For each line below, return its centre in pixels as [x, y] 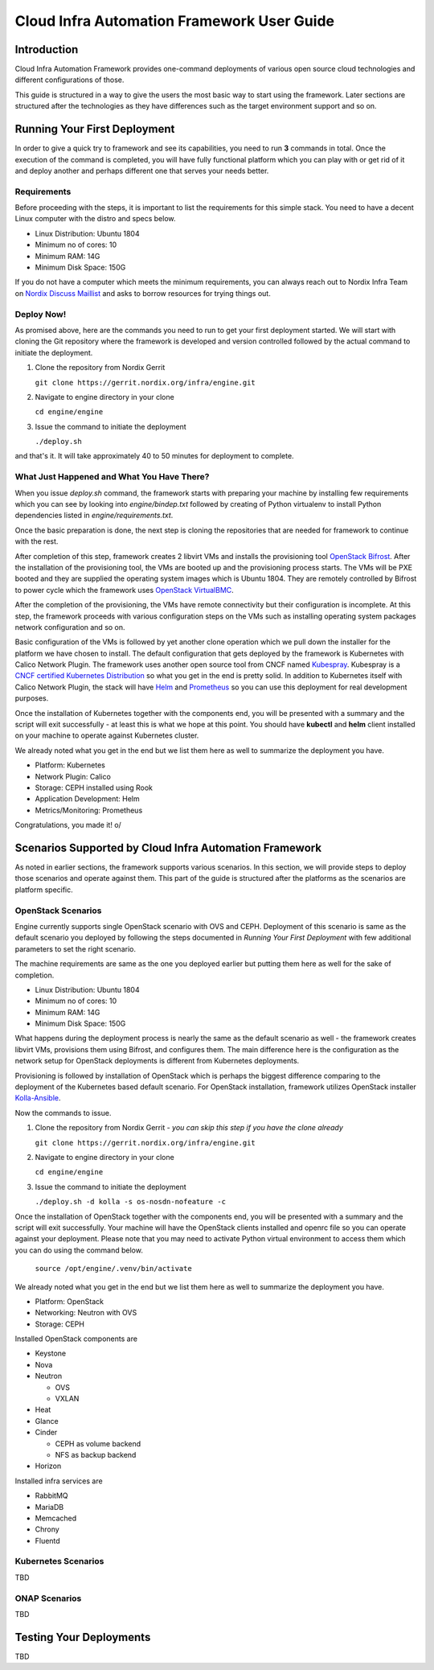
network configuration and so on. [70, 627]
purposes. [32, 698]
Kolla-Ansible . [38, 1098]
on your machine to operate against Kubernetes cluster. [107, 735]
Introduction [47, 49]
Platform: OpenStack [70, 1301]
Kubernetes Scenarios [59, 1561]
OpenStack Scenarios [58, 911]
